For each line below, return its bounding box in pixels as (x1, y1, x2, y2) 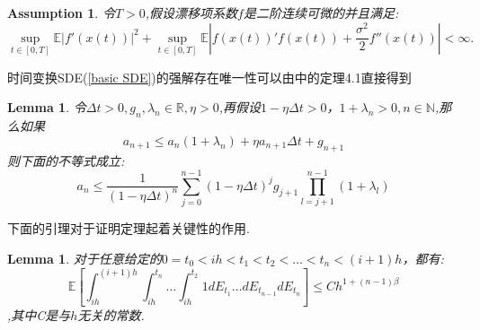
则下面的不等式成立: (7, 151, 125, 169)
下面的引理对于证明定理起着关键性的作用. (7, 219, 250, 238)
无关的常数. (77, 306, 145, 325)
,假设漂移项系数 (145, 4, 238, 22)
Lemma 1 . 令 (7, 98, 86, 117)
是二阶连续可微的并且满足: (243, 4, 399, 22)
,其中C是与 (7, 306, 71, 325)
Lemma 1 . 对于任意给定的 (7, 248, 162, 267)
